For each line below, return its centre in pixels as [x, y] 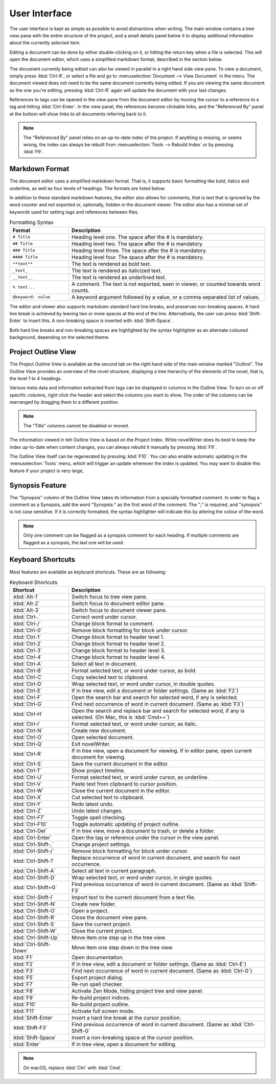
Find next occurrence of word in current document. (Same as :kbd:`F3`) [158, 704]
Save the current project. [101, 924]
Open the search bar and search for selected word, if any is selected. [155, 698]
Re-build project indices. [101, 998]
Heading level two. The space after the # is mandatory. [138, 244]
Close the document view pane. [110, 917]
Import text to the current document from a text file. [134, 897]
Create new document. [99, 731]
